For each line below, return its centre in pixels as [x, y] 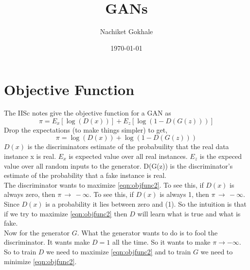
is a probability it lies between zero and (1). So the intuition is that [146, 204]
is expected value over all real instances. [128, 156]
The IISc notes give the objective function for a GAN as [88, 113]
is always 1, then [184, 194]
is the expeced [221, 156]
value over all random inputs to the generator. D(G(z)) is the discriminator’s [118, 165]
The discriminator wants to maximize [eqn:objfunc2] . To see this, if [104, 184]
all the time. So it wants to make [161, 242]
